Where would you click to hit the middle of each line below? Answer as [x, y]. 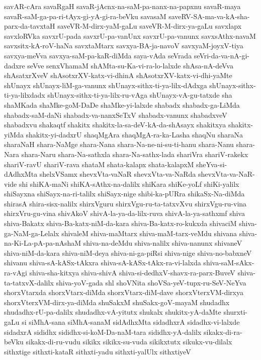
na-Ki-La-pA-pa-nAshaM [43, 243]
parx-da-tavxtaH [30, 26]
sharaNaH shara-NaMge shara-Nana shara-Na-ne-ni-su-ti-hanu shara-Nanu [119, 144]
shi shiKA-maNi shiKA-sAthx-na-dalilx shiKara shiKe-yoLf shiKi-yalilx [129, 184]
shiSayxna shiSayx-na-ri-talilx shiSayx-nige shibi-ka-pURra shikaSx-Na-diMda [124, 194]
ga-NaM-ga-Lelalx [32, 233]
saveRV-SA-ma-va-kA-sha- [209, 16]
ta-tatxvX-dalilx [29, 282]
